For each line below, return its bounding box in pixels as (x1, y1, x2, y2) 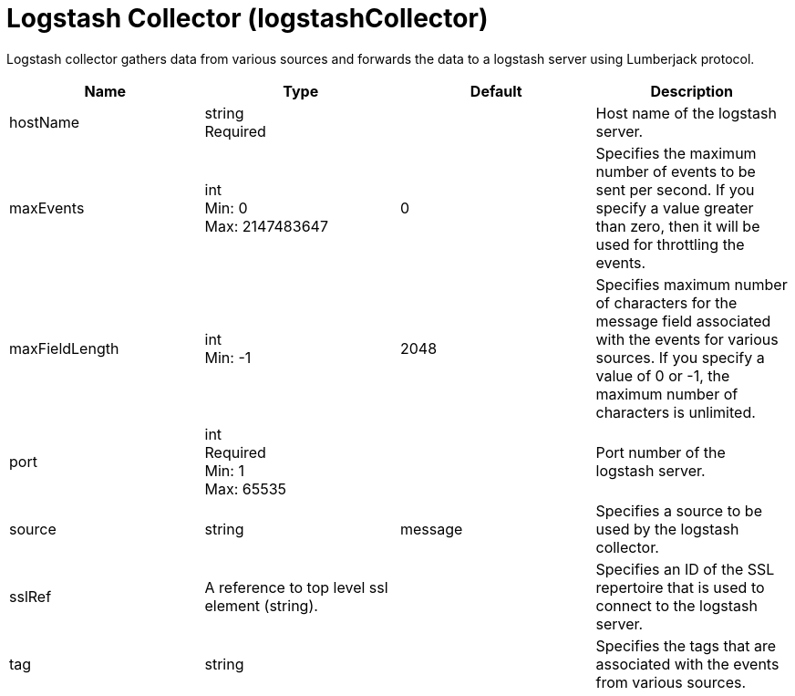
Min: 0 (204, 198, 248, 217)
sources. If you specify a (595, 348, 765, 367)
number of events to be (595, 161, 756, 181)
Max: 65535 (204, 479, 287, 498)
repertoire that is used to (595, 577, 765, 597)
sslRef (9, 587, 52, 606)
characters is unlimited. (595, 402, 756, 421)
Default (470, 81, 522, 100)
